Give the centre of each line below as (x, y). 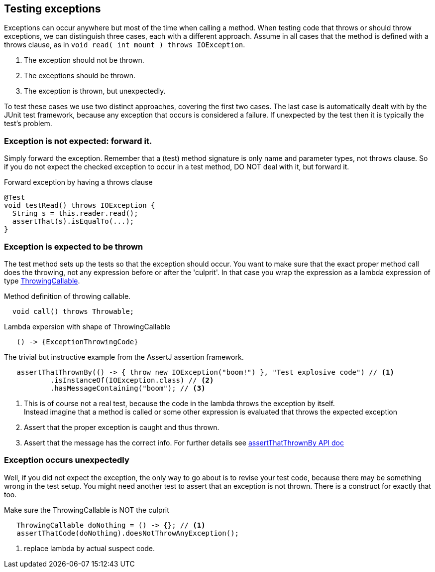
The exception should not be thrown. (84, 60)
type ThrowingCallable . (42, 281)
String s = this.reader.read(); (75, 214)
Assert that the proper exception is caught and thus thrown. (122, 427)
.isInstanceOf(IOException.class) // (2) (132, 380)
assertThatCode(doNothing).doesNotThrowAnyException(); (128, 533)
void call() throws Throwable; (73, 311)
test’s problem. (28, 124)
